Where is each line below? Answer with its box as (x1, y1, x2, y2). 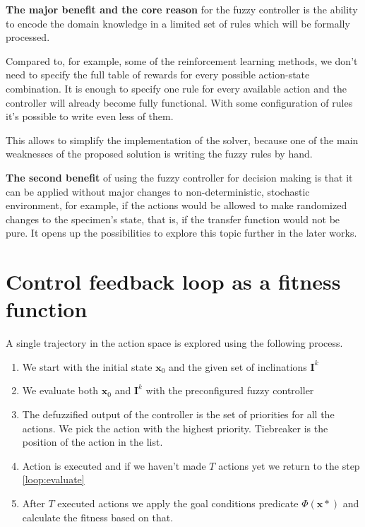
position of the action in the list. (22, 434, 163, 449)
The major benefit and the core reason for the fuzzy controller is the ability (6, 2, 358, 16)
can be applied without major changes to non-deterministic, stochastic (6, 184, 310, 199)
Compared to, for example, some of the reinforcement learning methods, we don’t (6, 53, 358, 68)
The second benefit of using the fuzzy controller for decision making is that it (6, 170, 353, 184)
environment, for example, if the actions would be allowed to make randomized (6, 198, 347, 213)
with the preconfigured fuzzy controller (145, 383, 314, 398)
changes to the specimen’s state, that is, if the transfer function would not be (6, 211, 340, 226)
